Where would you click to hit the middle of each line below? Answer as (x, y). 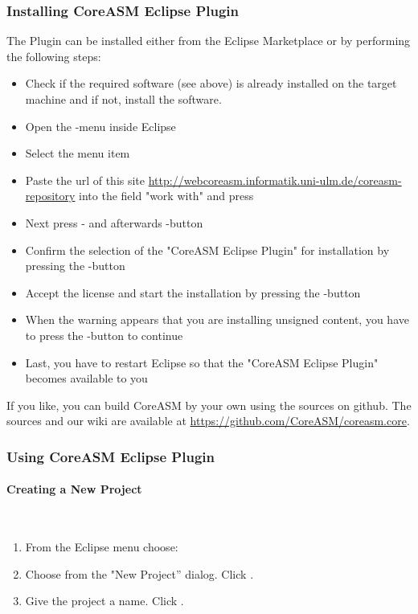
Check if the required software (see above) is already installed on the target (211, 83)
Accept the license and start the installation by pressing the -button (193, 292)
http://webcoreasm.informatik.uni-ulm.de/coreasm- (275, 180)
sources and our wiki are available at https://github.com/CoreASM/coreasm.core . (208, 421)
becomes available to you (86, 378)
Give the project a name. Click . (104, 601)
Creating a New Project (74, 489)
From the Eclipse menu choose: (102, 547)
